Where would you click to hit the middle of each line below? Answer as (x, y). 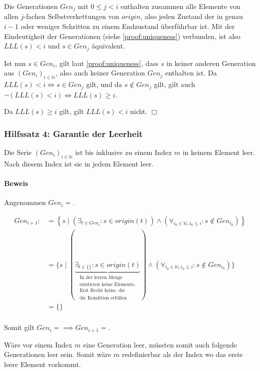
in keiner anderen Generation (211, 63)
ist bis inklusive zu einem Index (124, 152)
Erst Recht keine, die (102, 291)
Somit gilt (19, 327)
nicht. (139, 111)
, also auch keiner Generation (100, 73)
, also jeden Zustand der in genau (192, 16)
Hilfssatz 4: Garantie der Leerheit (73, 133)
